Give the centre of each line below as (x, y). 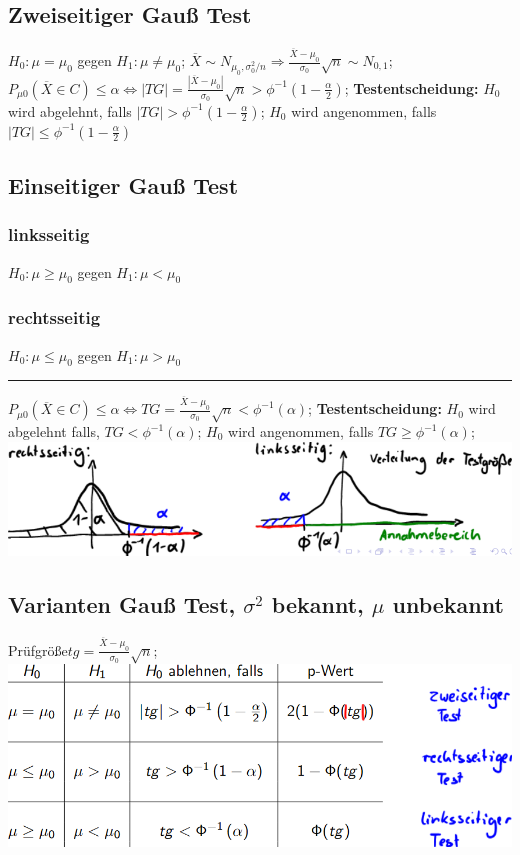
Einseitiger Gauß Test (123, 185)
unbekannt (448, 604)
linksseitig (49, 234)
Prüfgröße (38, 649)
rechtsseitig (54, 317)
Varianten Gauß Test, (122, 604)
